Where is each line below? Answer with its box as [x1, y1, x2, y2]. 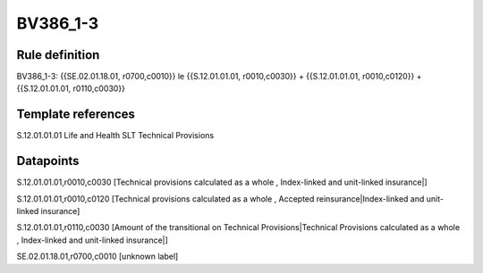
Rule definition [16, 47, 100, 62]
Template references [16, 107, 136, 122]
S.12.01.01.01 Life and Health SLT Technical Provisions [16, 130, 215, 141]
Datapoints [16, 153, 80, 169]
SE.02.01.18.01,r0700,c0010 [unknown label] [16, 251, 179, 262]
